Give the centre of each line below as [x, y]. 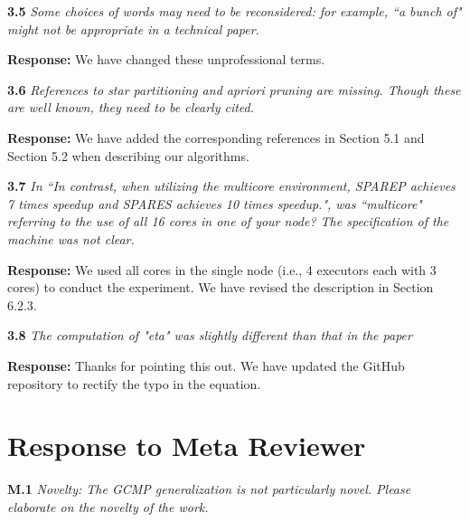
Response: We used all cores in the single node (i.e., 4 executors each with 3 [222, 269]
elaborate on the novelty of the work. [108, 506]
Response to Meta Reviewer [187, 446]
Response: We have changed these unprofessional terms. [166, 59]
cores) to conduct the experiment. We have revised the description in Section [221, 287]
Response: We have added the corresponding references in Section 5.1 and [216, 137]
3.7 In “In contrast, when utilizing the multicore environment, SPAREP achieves [231, 186]
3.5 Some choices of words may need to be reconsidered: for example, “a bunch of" [235, 11]
